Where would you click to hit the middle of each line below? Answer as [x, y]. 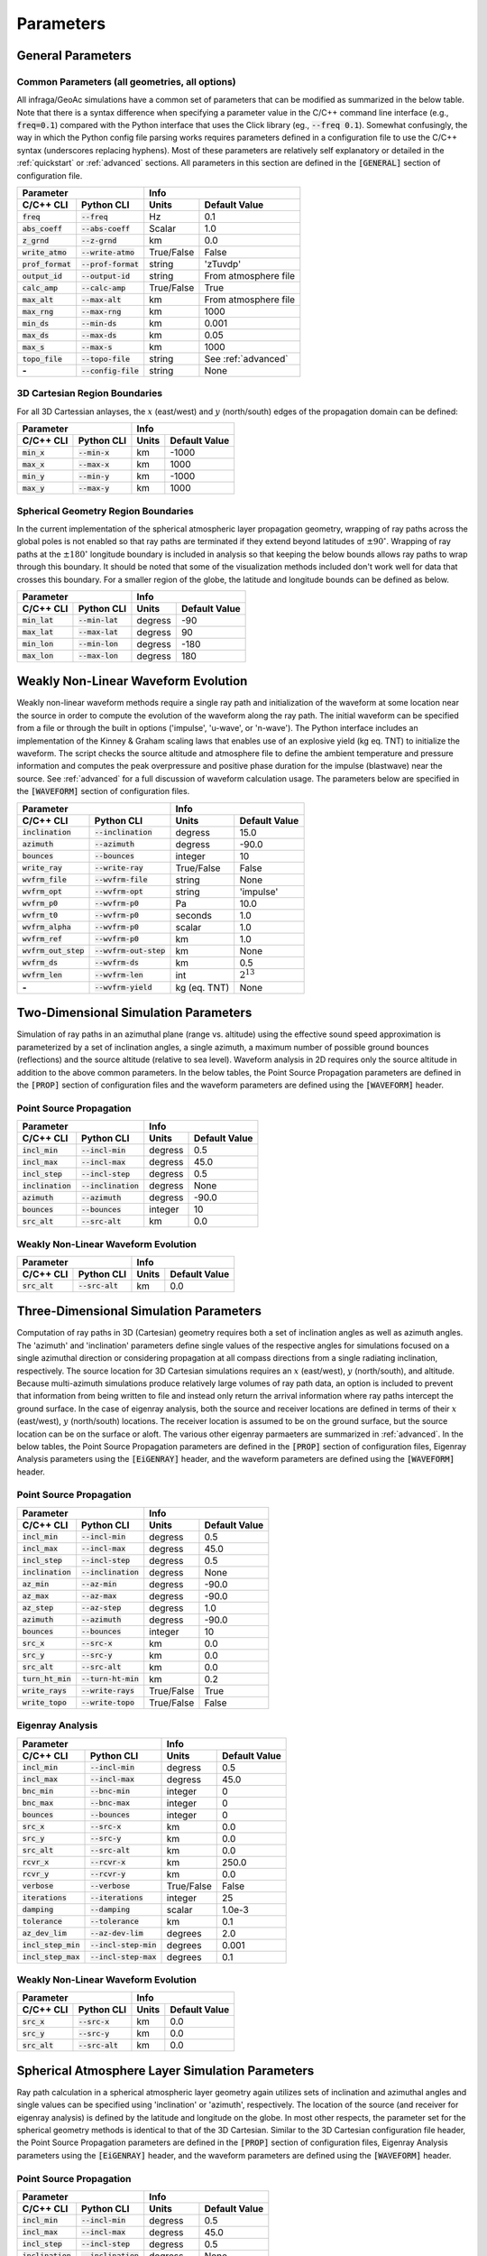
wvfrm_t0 [40, 915]
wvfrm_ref [42, 939]
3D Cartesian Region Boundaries [89, 393]
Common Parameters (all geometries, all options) [126, 81]
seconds [193, 915]
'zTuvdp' [223, 264]
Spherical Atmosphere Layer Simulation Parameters [165, 2071]
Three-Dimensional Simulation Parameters [139, 1312]
